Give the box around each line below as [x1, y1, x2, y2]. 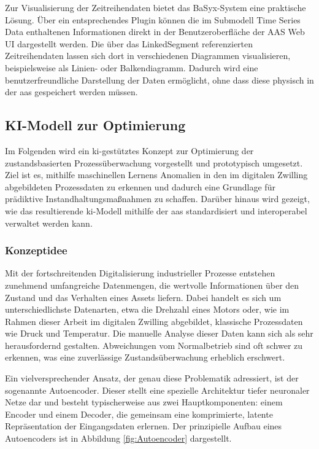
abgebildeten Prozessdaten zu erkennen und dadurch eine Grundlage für [5, 180, 275, 193]
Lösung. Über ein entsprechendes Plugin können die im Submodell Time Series [5, 13, 301, 26]
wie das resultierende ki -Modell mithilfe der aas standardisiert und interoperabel [5, 204, 307, 217]
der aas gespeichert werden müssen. [5, 85, 138, 98]
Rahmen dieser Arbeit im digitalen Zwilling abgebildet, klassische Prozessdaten [5, 314, 303, 327]
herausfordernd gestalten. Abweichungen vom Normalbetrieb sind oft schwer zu [5, 338, 303, 351]
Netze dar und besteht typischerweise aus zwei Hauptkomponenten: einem [5, 396, 283, 408]
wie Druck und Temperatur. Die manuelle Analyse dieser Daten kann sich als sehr [5, 327, 313, 340]
